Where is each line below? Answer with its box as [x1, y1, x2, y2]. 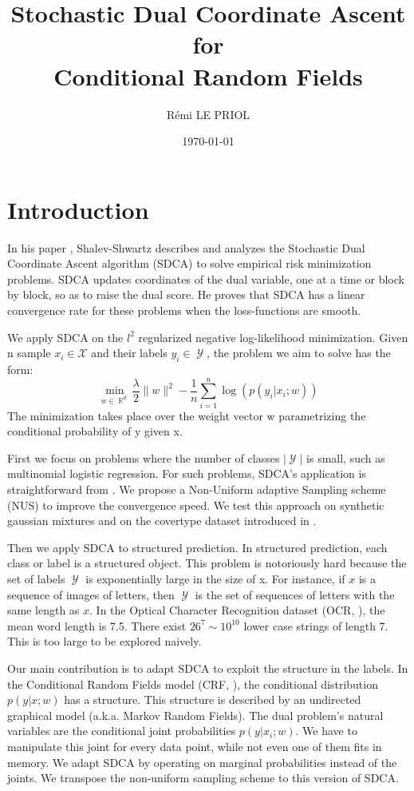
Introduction [7, 193, 149, 225]
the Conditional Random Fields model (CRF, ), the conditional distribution [7, 675, 378, 692]
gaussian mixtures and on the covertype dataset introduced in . [7, 512, 317, 529]
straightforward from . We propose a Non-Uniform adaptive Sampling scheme [7, 481, 386, 498]
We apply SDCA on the [7, 328, 124, 345]
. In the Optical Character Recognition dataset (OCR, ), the [89, 602, 385, 618]
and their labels [91, 344, 168, 361]
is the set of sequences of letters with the [195, 586, 395, 602]
